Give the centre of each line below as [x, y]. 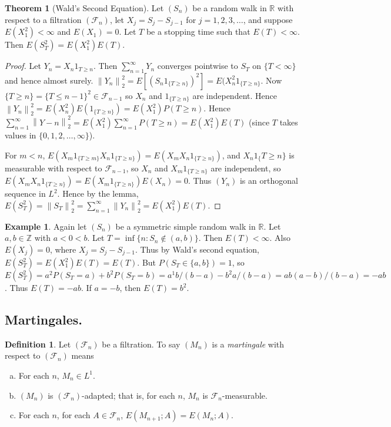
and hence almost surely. [49, 80]
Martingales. [44, 319]
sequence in [25, 193]
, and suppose [268, 19]
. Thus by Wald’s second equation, [197, 249]
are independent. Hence [235, 95]
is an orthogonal [269, 181]
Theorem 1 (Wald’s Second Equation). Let [84, 8]
